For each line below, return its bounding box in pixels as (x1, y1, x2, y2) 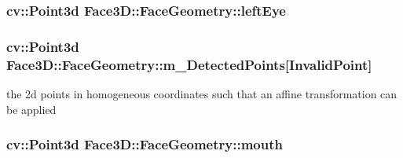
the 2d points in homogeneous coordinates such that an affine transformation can (6, 85, 398, 101)
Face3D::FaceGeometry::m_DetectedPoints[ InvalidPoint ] (6, 54, 372, 74)
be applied (6, 101, 57, 117)
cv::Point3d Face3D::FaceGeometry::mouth (6, 134, 283, 154)
